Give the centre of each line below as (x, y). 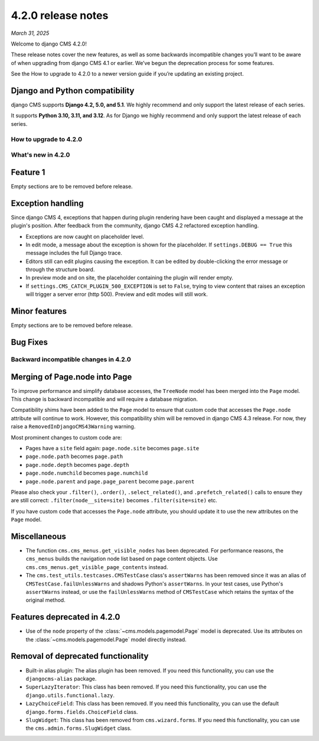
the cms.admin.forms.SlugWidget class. (79, 728)
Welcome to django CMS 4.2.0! (49, 44)
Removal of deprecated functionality (80, 656)
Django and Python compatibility (73, 91)
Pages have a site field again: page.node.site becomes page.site (113, 448)
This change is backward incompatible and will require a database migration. (104, 399)
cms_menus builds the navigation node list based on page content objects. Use (122, 559)
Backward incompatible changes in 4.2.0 (71, 359)
